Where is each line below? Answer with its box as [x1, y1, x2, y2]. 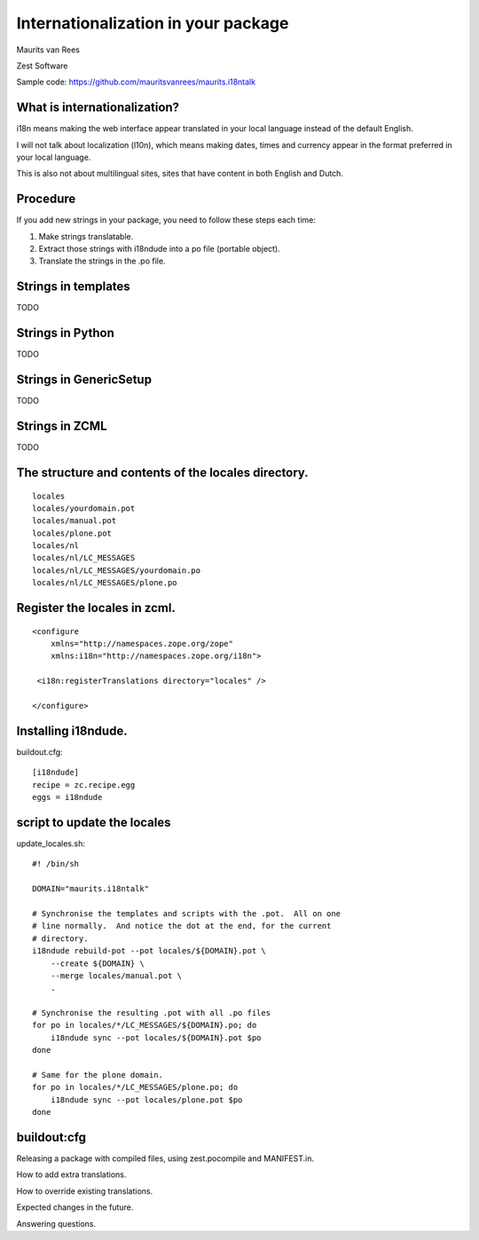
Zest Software [16, 60, 68, 71]
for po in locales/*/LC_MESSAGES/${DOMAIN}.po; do [32, 1020, 257, 1031]
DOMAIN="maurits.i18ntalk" [32, 883, 150, 894]
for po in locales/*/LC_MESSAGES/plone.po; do [32, 1082, 239, 1093]
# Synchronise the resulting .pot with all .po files [32, 1008, 271, 1018]
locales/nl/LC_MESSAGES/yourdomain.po [32, 565, 201, 576]
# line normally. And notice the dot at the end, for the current [32, 921, 332, 931]
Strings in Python [16, 326, 114, 341]
